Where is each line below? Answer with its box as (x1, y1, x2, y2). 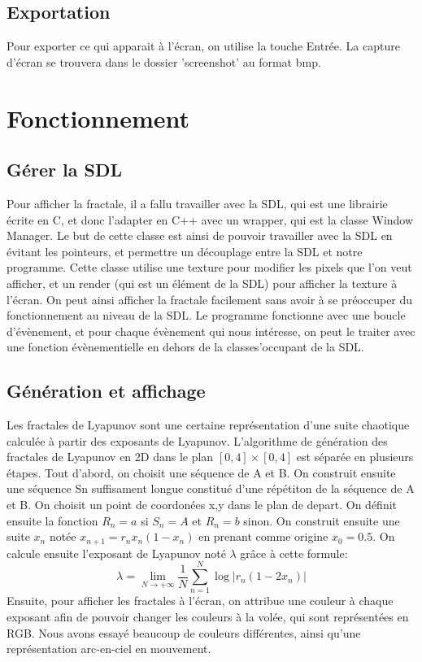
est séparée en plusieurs (296, 448, 414, 465)
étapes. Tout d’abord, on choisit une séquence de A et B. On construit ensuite (7, 464, 396, 481)
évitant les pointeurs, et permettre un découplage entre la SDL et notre (7, 242, 363, 259)
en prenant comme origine (198, 528, 328, 545)
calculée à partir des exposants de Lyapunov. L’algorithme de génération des (7, 432, 388, 449)
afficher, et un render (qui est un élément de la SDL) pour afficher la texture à (7, 274, 398, 291)
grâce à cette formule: (240, 544, 348, 561)
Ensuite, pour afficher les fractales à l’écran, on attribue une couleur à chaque (7, 592, 394, 609)
